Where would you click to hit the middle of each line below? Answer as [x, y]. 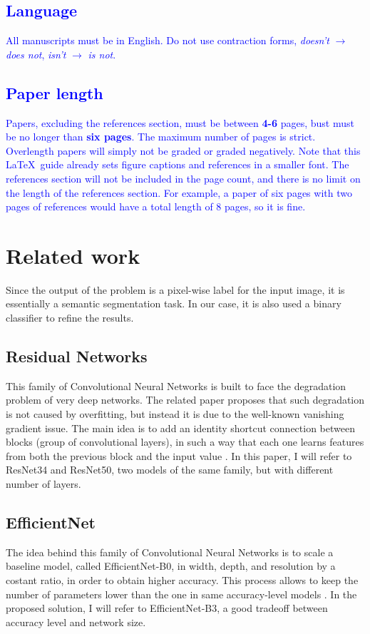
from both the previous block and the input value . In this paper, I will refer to [179, 455]
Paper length [55, 92]
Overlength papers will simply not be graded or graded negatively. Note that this [183, 150]
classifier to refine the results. [70, 318]
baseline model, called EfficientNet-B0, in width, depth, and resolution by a [171, 566]
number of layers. [43, 484]
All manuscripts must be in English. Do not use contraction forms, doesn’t [168, 40]
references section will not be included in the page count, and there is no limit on [183, 178]
